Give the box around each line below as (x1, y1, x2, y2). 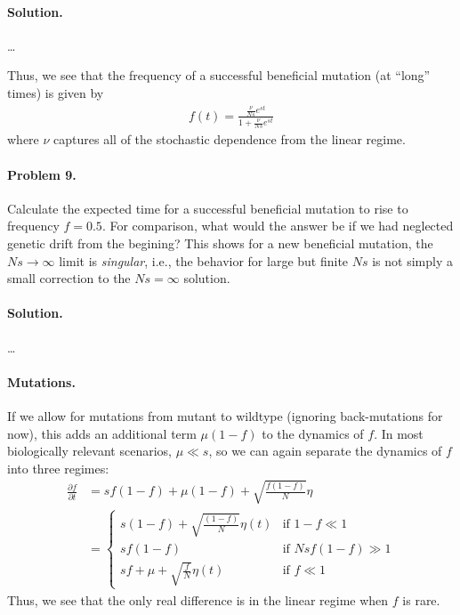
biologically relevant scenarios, (7, 441, 172, 460)
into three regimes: (7, 458, 109, 477)
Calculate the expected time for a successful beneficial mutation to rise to (7, 198, 408, 217)
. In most (374, 424, 424, 442)
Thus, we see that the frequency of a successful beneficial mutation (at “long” (7, 66, 431, 85)
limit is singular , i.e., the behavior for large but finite (59, 251, 349, 270)
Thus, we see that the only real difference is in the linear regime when (7, 590, 389, 609)
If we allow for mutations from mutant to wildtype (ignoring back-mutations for (7, 406, 443, 425)
